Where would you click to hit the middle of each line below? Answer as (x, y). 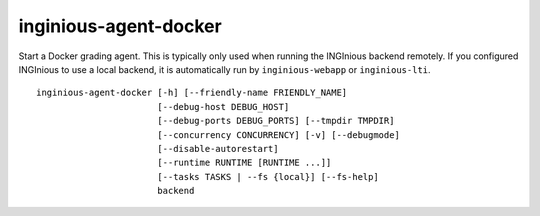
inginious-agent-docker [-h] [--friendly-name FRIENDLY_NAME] (192, 93)
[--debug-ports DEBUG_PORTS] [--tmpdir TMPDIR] (275, 121)
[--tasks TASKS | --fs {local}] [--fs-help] (267, 176)
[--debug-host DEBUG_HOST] (223, 106)
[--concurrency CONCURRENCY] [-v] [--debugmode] (278, 134)
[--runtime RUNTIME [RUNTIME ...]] (244, 163)
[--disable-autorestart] (217, 148)
